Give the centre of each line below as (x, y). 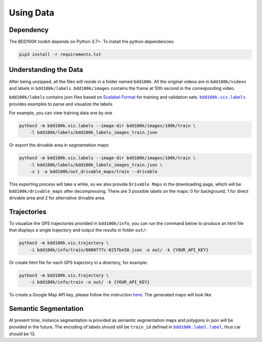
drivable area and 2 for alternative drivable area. (57, 198)
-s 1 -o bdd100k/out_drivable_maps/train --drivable (93, 172)
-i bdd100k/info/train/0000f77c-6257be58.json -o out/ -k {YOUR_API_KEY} (119, 250)
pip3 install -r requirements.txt (60, 54)
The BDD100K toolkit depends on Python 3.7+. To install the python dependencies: (92, 42)
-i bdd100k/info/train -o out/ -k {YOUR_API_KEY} (90, 282)
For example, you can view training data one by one (61, 113)
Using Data (32, 13)
